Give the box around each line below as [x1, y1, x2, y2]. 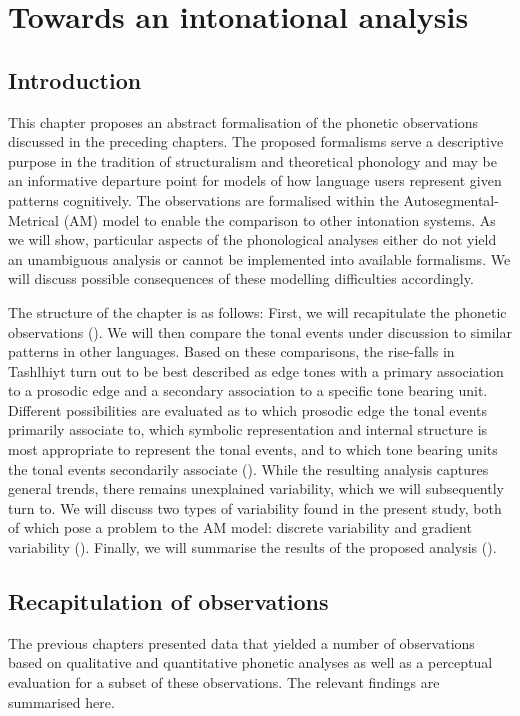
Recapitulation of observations [8, 586, 329, 617]
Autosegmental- [403, 189, 499, 210]
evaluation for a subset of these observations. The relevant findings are [8, 672, 440, 693]
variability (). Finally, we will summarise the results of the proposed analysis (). [8, 537, 497, 558]
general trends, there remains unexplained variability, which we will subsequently [8, 478, 504, 499]
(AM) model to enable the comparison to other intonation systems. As [63, 209, 496, 230]
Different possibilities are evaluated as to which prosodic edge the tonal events [8, 399, 488, 420]
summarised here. [8, 691, 115, 712]
